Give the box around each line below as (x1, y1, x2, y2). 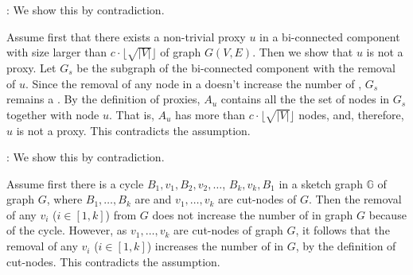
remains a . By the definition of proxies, (6, 91, 201, 107)
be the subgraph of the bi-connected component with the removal (76, 59, 395, 76)
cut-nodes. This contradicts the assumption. (6, 253, 220, 269)
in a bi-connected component (259, 28, 400, 45)
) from (105, 206, 137, 223)
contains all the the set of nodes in (220, 91, 390, 107)
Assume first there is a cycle (6, 175, 144, 192)
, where (46, 191, 83, 207)
